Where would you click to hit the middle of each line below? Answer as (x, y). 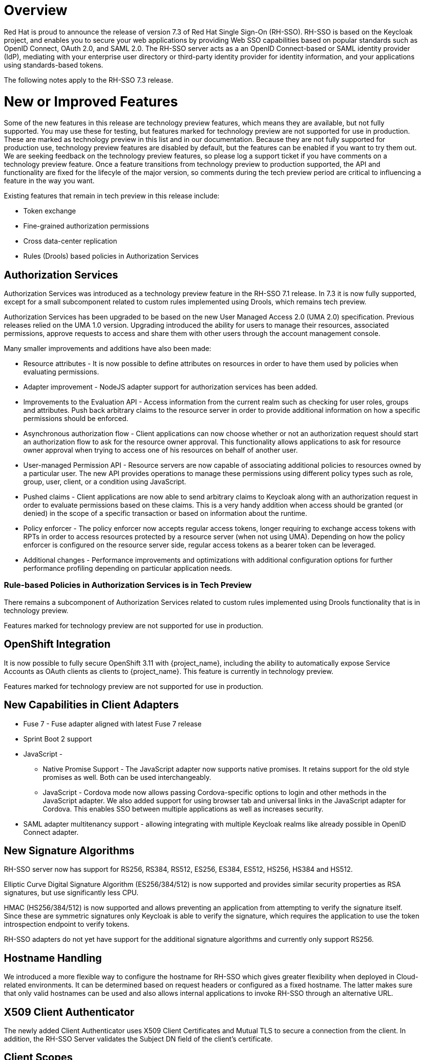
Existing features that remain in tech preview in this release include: (112, 196)
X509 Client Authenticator (69, 1012)
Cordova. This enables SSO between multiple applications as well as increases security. (183, 809)
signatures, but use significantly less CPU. (71, 893)
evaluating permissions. (61, 372)
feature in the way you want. (49, 181)
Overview (36, 10)
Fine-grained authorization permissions (86, 226)
